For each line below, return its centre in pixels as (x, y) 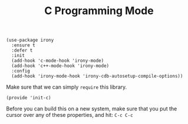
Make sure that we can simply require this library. (67, 87)
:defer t (22, 51)
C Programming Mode (99, 11)
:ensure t (23, 45)
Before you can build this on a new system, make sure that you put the (92, 109)
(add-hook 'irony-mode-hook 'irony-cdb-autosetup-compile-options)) (97, 76)
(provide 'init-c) (29, 98)
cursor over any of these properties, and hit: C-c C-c (70, 115)
